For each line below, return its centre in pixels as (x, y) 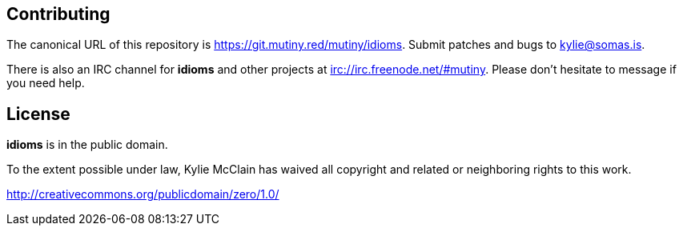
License (38, 114)
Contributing (58, 14)
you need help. (46, 83)
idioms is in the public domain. (87, 145)
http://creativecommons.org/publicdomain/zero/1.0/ (143, 194)
